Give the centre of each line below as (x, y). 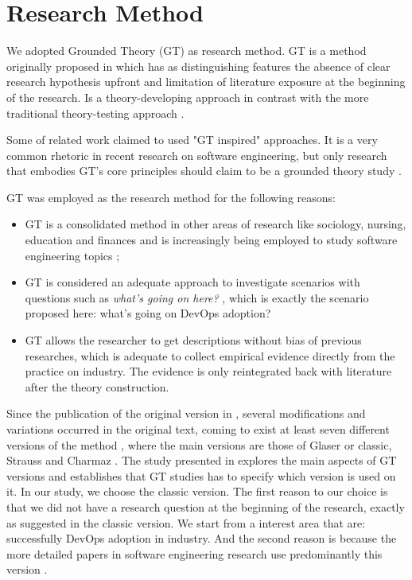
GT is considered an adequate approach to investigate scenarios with (192, 282)
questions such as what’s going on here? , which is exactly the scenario (197, 297)
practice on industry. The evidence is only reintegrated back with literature (208, 371)
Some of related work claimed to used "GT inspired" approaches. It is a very (192, 140)
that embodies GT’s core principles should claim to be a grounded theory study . (204, 171)
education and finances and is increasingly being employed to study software (211, 240)
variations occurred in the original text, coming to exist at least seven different (198, 429)
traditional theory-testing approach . (95, 113)
